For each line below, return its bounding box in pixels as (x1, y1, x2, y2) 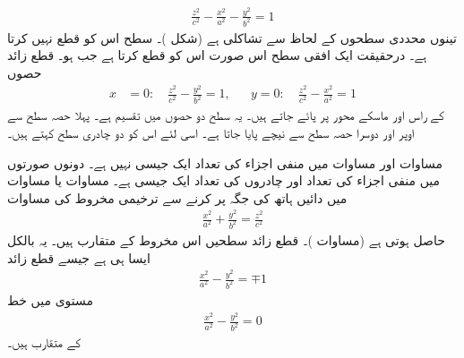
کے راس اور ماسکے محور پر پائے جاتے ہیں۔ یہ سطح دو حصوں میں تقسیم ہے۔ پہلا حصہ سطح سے (7, 106, 444, 124)
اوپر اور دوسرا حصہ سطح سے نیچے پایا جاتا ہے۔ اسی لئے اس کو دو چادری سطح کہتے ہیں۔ (7, 123, 415, 141)
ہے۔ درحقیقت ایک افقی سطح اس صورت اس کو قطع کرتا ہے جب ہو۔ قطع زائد (7, 46, 427, 64)
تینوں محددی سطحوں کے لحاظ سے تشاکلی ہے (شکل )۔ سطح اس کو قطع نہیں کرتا (7, 28, 457, 47)
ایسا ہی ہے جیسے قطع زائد (7, 248, 150, 267)
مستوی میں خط (7, 291, 94, 309)
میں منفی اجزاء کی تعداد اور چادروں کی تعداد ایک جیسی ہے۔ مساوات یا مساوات (7, 171, 441, 190)
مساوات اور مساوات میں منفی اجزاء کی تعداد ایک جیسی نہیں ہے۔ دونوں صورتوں (7, 153, 443, 172)
